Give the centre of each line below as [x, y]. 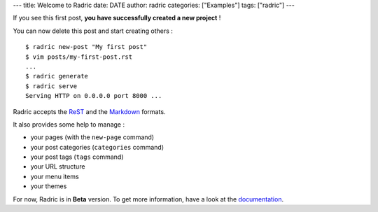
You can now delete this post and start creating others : [93, 31]
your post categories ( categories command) [97, 147]
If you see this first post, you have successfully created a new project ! [117, 18]
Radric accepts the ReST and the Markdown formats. [89, 111]
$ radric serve [51, 86]
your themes [49, 186]
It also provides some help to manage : [69, 124]
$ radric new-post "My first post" [86, 47]
